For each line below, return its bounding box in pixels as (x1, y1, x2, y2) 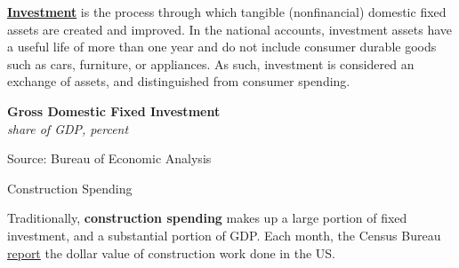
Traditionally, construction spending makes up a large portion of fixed (7, 209, 407, 227)
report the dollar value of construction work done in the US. (7, 243, 335, 262)
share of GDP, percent (7, 119, 129, 138)
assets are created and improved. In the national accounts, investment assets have (7, 20, 452, 38)
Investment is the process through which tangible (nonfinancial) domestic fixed (7, 3, 447, 20)
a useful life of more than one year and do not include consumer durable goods (7, 37, 437, 56)
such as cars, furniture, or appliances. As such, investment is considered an (7, 54, 415, 73)
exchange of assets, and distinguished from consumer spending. (7, 72, 350, 91)
